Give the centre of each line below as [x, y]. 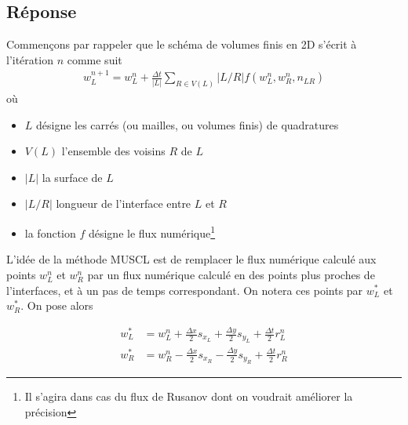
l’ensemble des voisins [113, 151]
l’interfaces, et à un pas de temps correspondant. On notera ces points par [185, 290]
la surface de [72, 177]
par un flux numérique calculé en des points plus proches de [231, 274]
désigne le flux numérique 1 [152, 232]
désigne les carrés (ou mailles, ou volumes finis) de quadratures [188, 124]
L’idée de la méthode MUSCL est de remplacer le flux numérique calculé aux [191, 259]
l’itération [30, 59]
